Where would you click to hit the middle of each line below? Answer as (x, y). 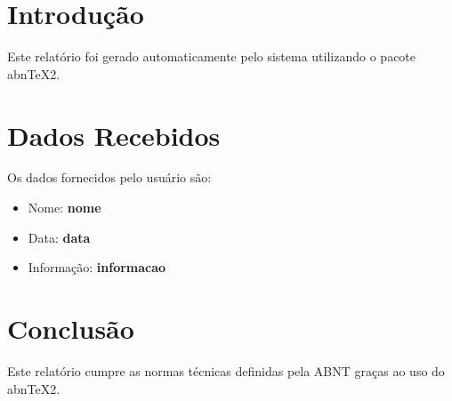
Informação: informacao (97, 267)
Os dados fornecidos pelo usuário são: (109, 177)
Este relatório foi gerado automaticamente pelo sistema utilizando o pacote (212, 56)
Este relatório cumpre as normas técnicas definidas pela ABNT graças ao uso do (226, 370)
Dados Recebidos (114, 135)
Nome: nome (65, 208)
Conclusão (71, 328)
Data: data (59, 237)
